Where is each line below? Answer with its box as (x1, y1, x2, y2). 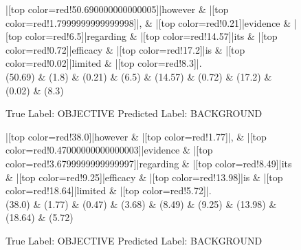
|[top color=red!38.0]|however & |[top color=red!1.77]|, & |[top (5, 129, 267, 143)
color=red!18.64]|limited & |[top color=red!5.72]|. (5, 183, 212, 198)
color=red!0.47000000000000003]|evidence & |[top (5, 143, 213, 157)
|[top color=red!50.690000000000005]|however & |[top (5, 2, 229, 16)
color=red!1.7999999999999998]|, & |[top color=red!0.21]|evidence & (5, 15, 291, 30)
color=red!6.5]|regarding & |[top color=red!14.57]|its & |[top (25, 29, 278, 43)
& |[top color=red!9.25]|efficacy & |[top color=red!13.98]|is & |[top (5, 169, 283, 184)
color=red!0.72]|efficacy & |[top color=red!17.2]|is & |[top (5, 42, 245, 56)
